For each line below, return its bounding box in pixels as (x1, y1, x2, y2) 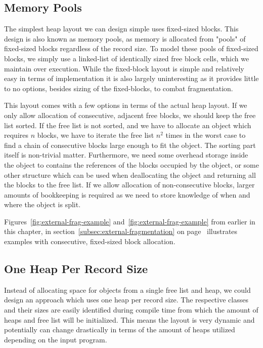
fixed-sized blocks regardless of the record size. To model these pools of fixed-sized (4, 43, 258, 54)
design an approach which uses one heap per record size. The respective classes (4, 294, 248, 305)
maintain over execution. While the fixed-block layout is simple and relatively (4, 63, 244, 73)
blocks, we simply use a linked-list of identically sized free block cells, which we (4, 53, 249, 63)
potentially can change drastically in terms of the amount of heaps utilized (4, 324, 235, 335)
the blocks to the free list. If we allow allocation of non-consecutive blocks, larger (4, 179, 255, 190)
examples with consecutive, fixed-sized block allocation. (4, 236, 176, 247)
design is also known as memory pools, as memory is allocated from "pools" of (4, 33, 246, 44)
